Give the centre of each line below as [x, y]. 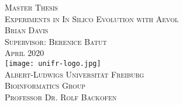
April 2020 [25, 53]
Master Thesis [32, 7]
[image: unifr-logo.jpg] [53, 63]
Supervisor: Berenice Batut [56, 41]
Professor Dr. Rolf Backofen [61, 97]
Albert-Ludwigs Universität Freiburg [75, 74]
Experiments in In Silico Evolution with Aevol [92, 18]
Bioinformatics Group [45, 85]
